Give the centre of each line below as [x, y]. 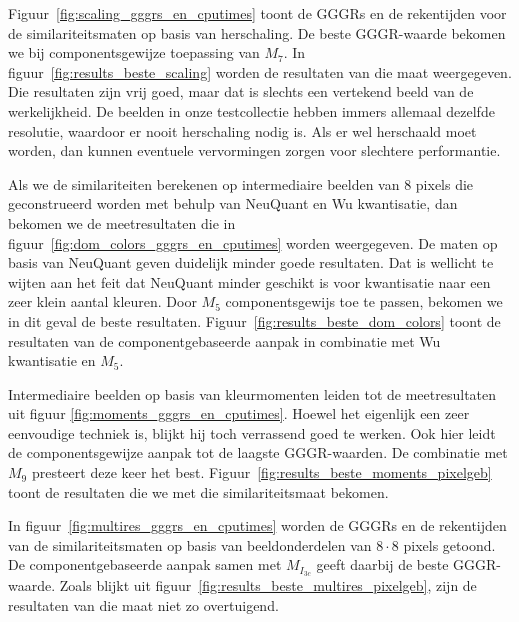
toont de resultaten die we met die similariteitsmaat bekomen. [198, 491]
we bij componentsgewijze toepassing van [134, 52]
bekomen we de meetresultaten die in [122, 222]
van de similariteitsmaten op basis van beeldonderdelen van [190, 544]
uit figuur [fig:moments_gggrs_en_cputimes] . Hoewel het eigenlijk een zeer [239, 413]
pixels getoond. [449, 544]
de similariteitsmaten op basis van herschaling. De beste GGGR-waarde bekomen [257, 32]
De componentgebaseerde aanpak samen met [145, 564]
